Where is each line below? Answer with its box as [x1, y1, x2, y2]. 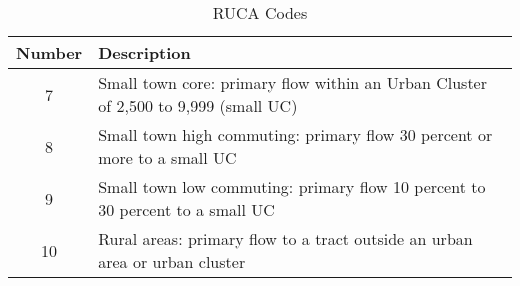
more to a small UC [98, 146, 237, 169]
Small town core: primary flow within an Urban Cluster [98, 71, 487, 94]
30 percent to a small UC [98, 198, 275, 221]
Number [16, 41, 83, 64]
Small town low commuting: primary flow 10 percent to [98, 175, 486, 198]
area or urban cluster [98, 250, 246, 273]
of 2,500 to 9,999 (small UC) [98, 94, 298, 117]
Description [98, 41, 191, 64]
